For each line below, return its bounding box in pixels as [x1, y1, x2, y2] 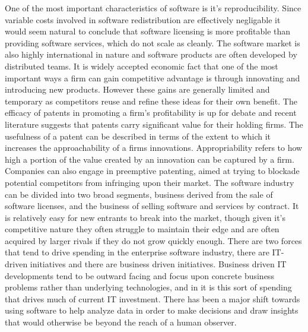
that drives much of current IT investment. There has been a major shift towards [5, 292, 300, 305]
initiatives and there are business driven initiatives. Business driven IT [30, 258, 287, 270]
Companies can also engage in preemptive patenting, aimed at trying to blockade [5, 165, 300, 177]
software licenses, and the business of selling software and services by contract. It [5, 200, 299, 212]
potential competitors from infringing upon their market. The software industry [5, 176, 294, 188]
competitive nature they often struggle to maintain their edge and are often [5, 223, 280, 235]
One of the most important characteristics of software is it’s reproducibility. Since [5, 2, 301, 14]
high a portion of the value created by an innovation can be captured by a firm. [5, 153, 294, 165]
